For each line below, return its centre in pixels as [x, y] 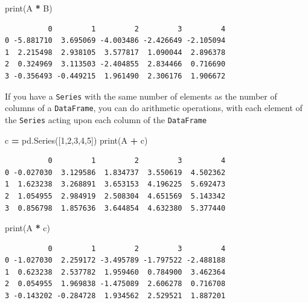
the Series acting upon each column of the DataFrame [106, 119]
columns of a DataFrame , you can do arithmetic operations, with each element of [154, 108]
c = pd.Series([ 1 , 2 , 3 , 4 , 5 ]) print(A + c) [76, 140]
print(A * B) [29, 8]
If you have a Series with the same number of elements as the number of [141, 96]
